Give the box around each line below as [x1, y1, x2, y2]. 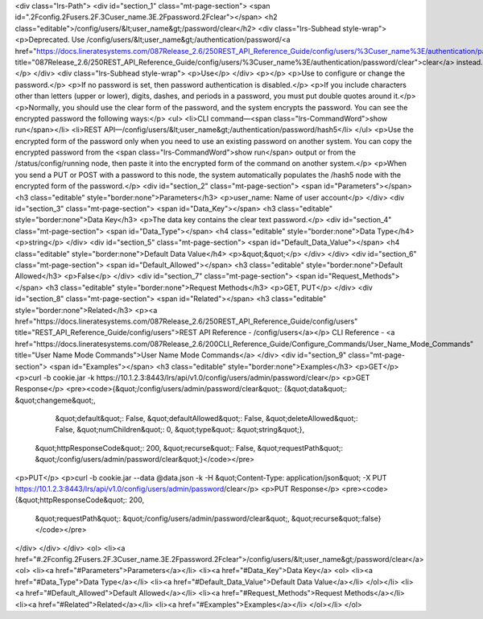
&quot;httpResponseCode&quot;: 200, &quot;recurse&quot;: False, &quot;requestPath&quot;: [35, 443, 344, 452]
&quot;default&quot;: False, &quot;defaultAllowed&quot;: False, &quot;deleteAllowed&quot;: [55, 414, 358, 423]
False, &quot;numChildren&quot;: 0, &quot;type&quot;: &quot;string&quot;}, [55, 425, 305, 435]
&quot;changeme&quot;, [14, 395, 96, 405]
